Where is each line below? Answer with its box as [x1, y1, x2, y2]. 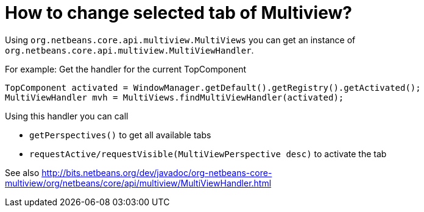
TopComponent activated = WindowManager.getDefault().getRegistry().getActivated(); [5, 82, 421, 93]
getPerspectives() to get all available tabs [29, 129, 211, 140]
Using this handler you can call [5, 110, 129, 121]
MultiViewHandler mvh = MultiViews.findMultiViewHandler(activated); [5, 92, 344, 102]
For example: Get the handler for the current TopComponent [5, 63, 246, 74]
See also [5, 167, 40, 178]
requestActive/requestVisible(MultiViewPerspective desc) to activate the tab [29, 148, 387, 159]
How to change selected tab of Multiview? [5, 2, 352, 23]
